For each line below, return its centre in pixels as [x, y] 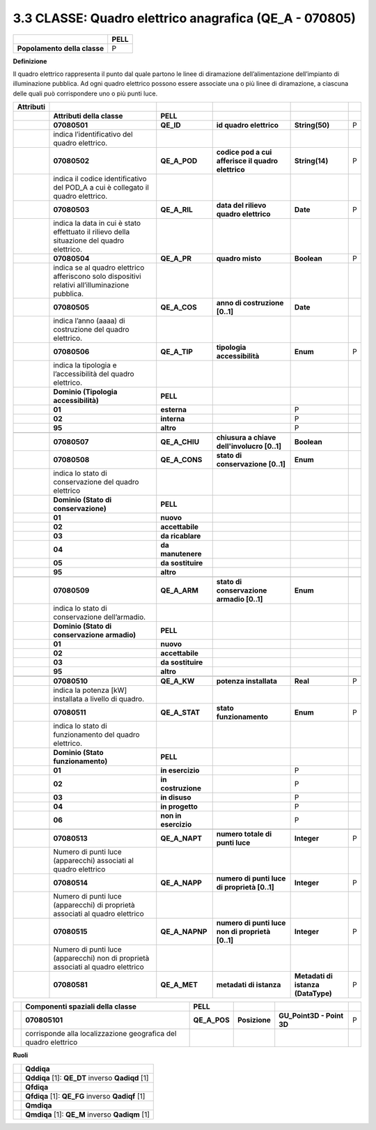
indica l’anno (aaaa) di [89, 321]
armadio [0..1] [240, 600]
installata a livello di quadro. [99, 699]
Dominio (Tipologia [85, 392]
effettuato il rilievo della [92, 232]
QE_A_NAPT [181, 839]
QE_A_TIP [177, 352]
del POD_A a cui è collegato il [101, 188]
